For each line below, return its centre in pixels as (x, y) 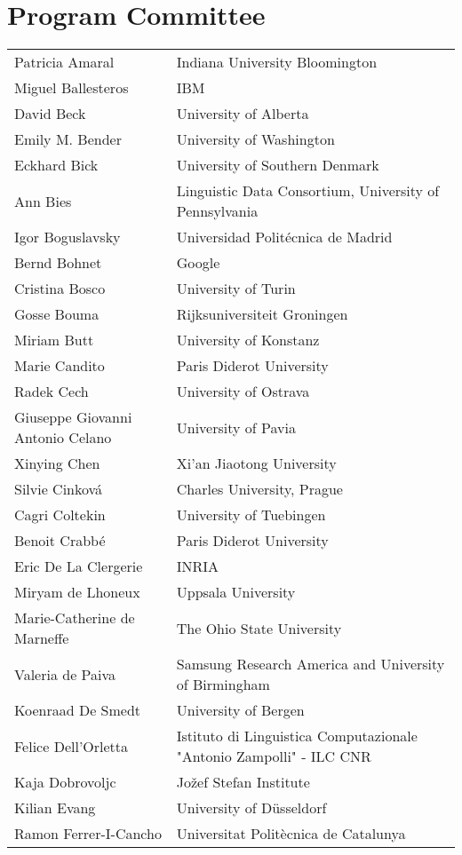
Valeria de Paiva (65, 674)
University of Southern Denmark (278, 165)
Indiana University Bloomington (277, 62)
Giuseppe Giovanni (73, 417)
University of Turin (236, 289)
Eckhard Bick (56, 165)
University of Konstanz (248, 340)
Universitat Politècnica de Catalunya (291, 834)
